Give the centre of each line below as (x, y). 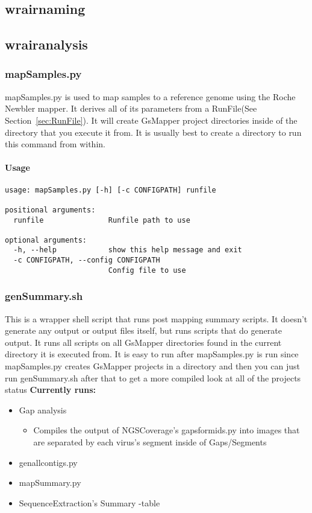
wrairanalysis (46, 44)
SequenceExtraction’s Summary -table (89, 502)
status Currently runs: (51, 390)
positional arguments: (50, 210)
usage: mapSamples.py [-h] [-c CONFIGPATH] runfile (111, 190)
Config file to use (147, 270)
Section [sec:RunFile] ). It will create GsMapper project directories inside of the (151, 120)
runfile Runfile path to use (102, 220)
